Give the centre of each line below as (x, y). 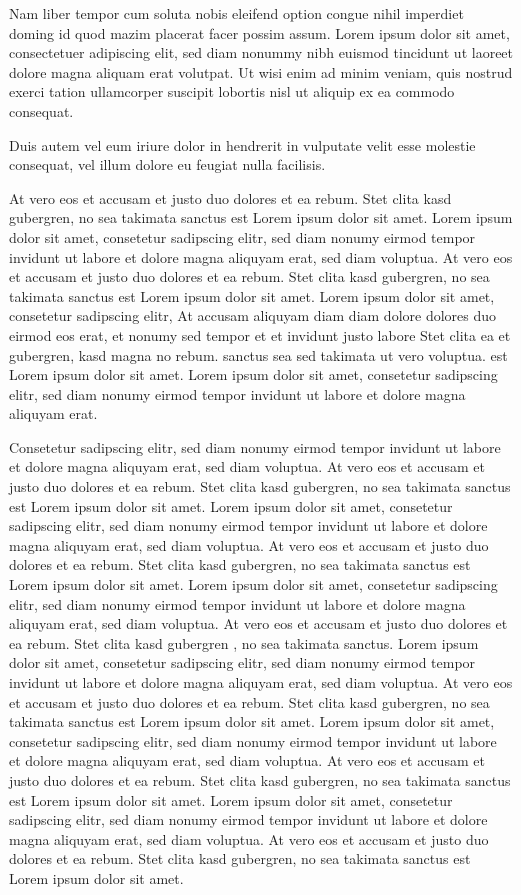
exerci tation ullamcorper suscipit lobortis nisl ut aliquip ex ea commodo (232, 91)
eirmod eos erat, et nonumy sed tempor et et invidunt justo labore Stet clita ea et (260, 334)
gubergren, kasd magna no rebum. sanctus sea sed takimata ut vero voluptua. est (258, 354)
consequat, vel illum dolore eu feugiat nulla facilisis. (167, 164)
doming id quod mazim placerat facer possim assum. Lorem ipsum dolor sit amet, (259, 32)
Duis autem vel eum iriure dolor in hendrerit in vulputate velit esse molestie (242, 144)
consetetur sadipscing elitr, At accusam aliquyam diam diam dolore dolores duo (253, 315)
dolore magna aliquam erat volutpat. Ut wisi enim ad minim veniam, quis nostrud (261, 71)
